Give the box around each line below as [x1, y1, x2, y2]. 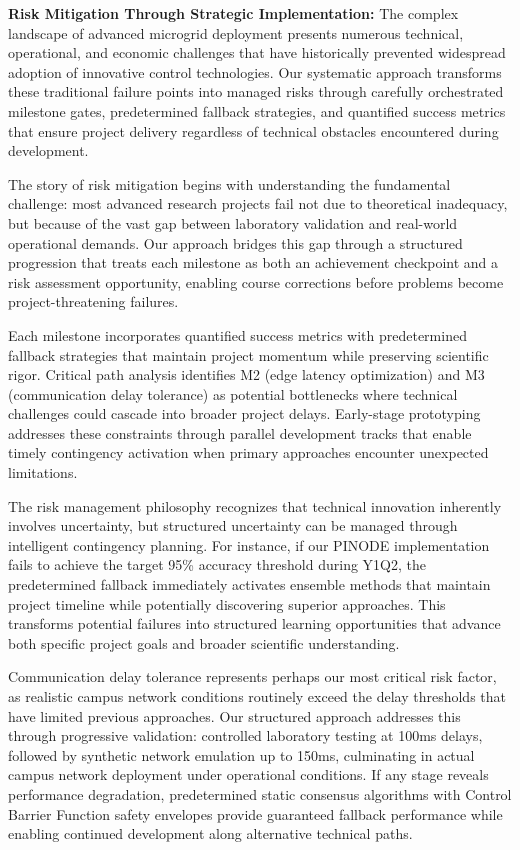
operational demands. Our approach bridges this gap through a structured [8, 232, 463, 253]
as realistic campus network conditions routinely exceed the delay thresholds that [8, 686, 506, 706]
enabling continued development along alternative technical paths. [8, 823, 413, 844]
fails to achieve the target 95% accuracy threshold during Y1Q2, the [8, 554, 426, 575]
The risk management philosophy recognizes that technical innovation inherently [8, 495, 502, 516]
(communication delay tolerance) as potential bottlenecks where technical [8, 383, 458, 404]
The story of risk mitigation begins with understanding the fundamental [8, 173, 451, 194]
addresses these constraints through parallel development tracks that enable [8, 422, 472, 443]
